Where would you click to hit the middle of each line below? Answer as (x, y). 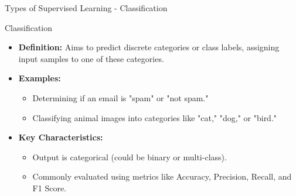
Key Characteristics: (61, 137)
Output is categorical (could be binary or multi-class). (130, 157)
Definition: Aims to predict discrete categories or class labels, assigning (149, 47)
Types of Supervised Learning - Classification (86, 8)
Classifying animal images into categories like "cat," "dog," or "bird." (155, 117)
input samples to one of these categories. (91, 58)
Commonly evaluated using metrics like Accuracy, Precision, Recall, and (162, 176)
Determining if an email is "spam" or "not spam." (120, 97)
